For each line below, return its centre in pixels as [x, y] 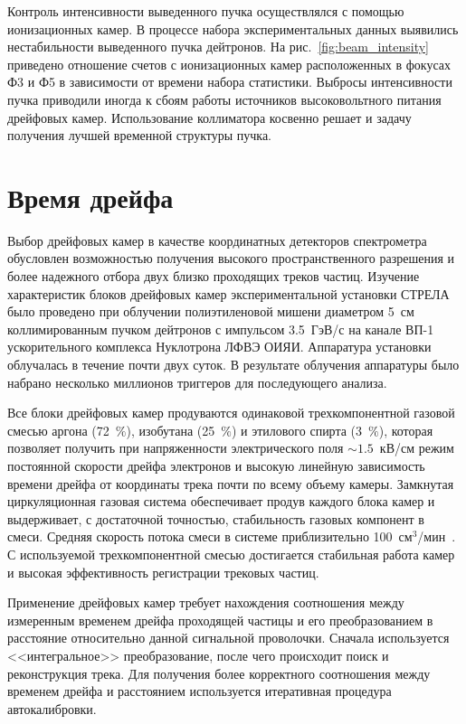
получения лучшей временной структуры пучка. [140, 135]
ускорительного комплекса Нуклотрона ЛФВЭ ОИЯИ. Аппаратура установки [219, 347]
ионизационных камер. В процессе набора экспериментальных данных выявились [233, 28]
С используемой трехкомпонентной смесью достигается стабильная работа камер [231, 554]
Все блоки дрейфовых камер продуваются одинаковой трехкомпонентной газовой [231, 413]
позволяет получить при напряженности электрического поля [176, 448]
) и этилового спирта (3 [297, 430]
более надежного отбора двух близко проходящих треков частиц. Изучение [214, 276]
